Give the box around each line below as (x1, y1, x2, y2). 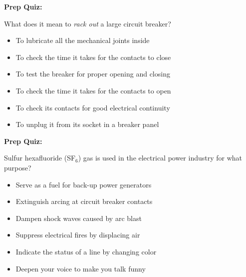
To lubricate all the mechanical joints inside (15, 35, 150, 45)
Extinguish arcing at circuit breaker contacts (15, 196, 153, 206)
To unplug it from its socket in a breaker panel (15, 119, 159, 129)
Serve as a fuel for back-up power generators (15, 179, 152, 189)
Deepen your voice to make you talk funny (15, 263, 146, 273)
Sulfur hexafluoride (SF (4, 152, 76, 163)
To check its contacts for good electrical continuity (15, 102, 170, 112)
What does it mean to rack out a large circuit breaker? (4, 18, 171, 28)
